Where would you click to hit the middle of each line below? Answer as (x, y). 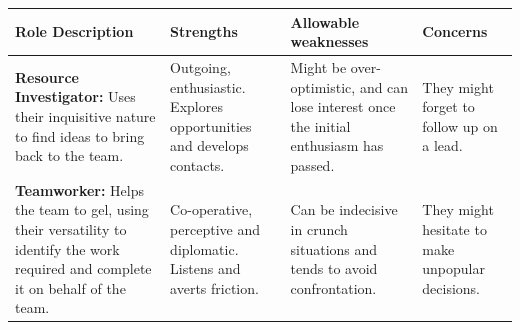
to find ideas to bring (80, 135)
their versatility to (71, 228)
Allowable (325, 21)
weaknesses (329, 41)
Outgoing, (200, 66)
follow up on (460, 125)
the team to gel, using (82, 209)
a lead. (442, 145)
